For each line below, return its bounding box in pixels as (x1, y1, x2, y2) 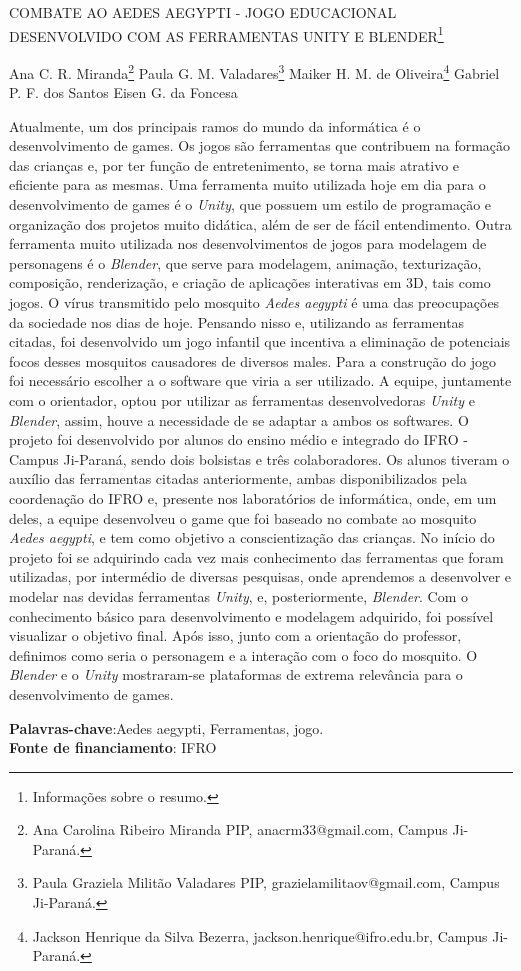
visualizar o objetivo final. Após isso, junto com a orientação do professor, (9, 625, 462, 646)
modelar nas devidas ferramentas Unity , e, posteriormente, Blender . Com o (9, 585, 469, 606)
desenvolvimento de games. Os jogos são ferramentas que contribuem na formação (9, 135, 511, 156)
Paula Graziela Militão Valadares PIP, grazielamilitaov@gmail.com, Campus (32, 872, 500, 893)
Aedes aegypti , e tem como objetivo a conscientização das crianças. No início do (9, 527, 495, 548)
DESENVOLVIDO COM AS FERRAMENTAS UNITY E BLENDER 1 (9, 22, 444, 46)
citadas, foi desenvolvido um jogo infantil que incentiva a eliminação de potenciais (9, 331, 511, 352)
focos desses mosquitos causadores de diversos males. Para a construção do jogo (9, 350, 496, 371)
